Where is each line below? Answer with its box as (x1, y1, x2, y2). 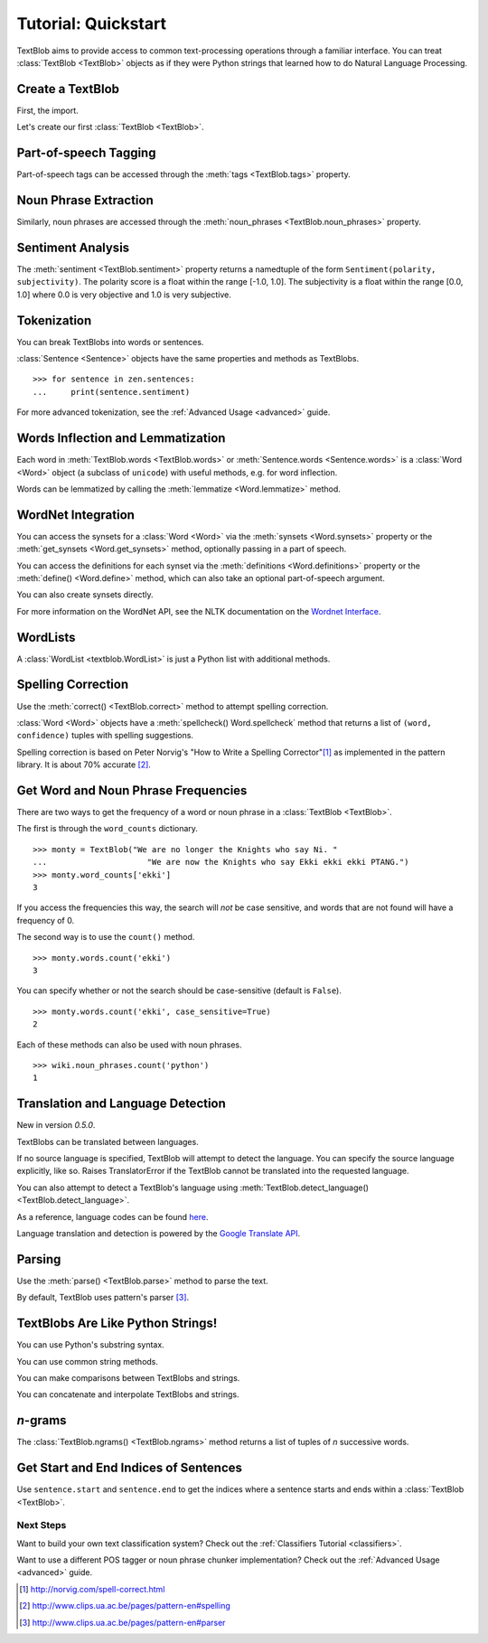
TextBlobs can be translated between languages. (16, 1136, 199, 1147)
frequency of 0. (16, 915, 75, 925)
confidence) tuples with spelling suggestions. (16, 730, 194, 741)
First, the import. (16, 105, 79, 116)
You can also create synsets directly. (16, 589, 154, 600)
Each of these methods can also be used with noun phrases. (16, 1039, 243, 1050)
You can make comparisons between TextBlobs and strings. (16, 1372, 240, 1383)
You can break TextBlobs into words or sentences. (16, 336, 204, 347)
